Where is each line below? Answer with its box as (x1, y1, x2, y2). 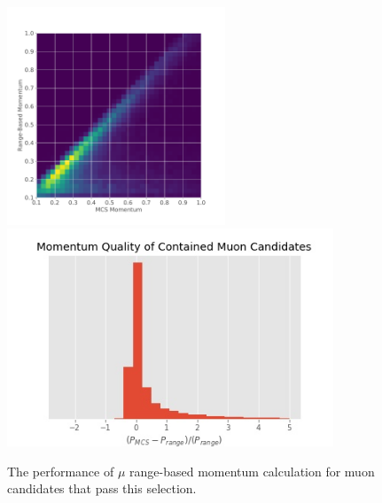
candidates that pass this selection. (7, 479, 197, 498)
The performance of (7, 461, 114, 480)
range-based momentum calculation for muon (129, 461, 375, 480)
